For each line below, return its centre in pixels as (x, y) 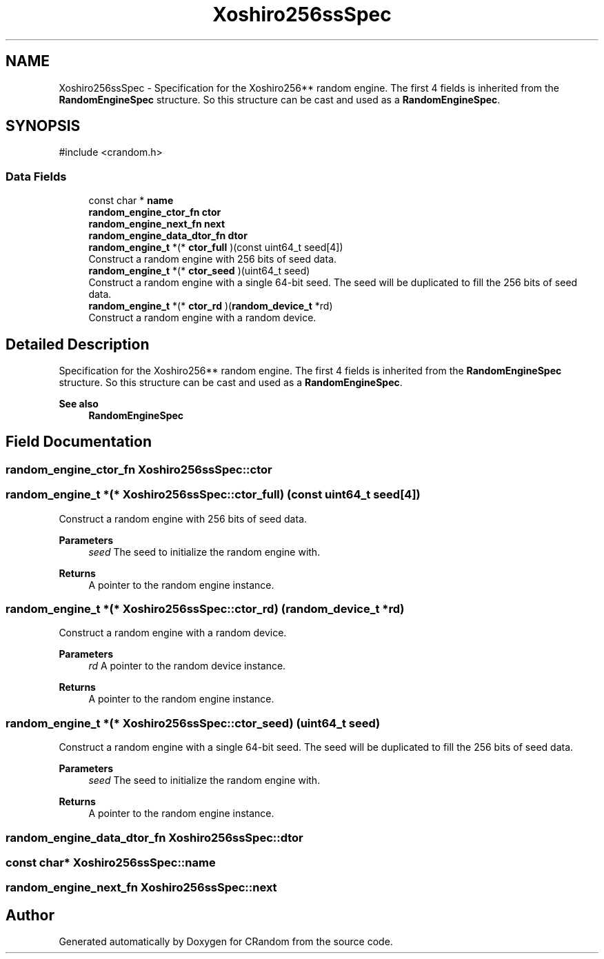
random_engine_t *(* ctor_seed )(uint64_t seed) (199, 271)
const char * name (131, 201)
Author (30, 915)
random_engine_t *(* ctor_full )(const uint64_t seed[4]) (216, 248)
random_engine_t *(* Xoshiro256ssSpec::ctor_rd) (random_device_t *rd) (205, 609)
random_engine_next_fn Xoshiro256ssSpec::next (141, 888)
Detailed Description (78, 344)
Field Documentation (79, 442)
